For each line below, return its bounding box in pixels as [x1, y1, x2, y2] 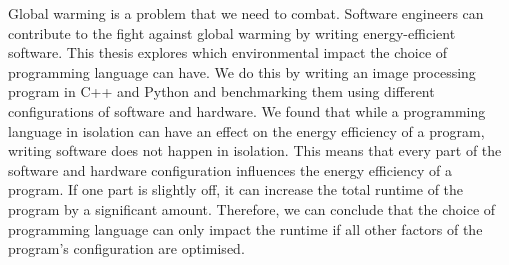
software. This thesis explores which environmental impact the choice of [8, 42, 448, 63]
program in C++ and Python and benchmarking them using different [8, 81, 435, 102]
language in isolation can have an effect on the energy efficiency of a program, [8, 120, 485, 141]
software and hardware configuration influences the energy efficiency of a [8, 159, 453, 180]
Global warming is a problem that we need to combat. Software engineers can [8, 3, 484, 23]
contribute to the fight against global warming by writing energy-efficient [8, 22, 456, 43]
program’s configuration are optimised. [8, 238, 245, 259]
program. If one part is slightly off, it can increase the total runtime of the [8, 179, 464, 200]
